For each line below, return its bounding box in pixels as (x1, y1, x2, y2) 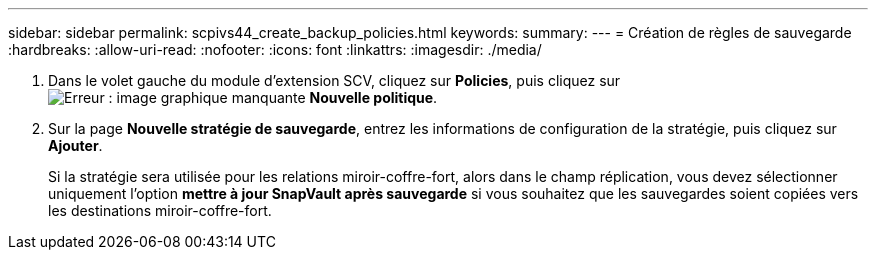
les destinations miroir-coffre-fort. (48, 202, 272, 219)
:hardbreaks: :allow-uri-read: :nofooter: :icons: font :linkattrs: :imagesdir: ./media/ (8, 41, 542, 58)
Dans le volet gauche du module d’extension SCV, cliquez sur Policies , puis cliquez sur (48, 72, 621, 89)
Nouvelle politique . (309, 89, 438, 106)
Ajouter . (48, 137, 103, 154)
